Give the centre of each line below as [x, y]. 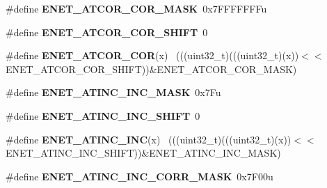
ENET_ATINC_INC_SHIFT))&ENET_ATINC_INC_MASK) [143, 153]
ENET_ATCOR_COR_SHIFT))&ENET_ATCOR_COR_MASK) [151, 69]
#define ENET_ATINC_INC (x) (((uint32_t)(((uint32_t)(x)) [149, 139]
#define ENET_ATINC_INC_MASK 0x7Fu [113, 92]
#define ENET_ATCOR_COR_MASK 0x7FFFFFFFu [136, 8]
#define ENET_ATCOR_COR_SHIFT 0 [107, 32]
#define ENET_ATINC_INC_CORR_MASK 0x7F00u [139, 176]
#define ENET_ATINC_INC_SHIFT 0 [103, 115]
